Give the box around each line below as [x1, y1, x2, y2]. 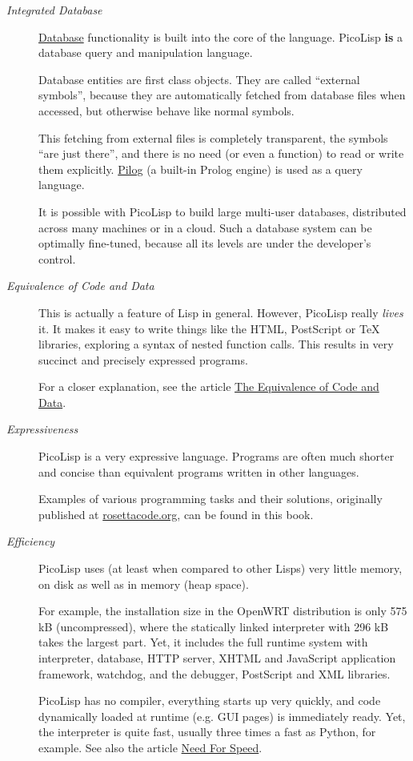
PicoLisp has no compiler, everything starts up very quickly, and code [38, 692, 381, 709]
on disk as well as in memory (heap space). [38, 575, 249, 592]
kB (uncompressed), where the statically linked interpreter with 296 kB [38, 618, 389, 634]
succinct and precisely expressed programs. [38, 351, 248, 368]
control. [38, 250, 76, 267]
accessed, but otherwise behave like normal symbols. [38, 102, 295, 119]
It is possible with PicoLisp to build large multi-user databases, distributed [38, 203, 407, 219]
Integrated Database [6, 2, 102, 18]
